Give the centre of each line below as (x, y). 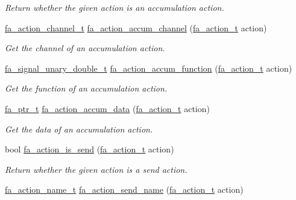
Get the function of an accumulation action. (86, 88)
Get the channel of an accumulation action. (85, 48)
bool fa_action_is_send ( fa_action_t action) (90, 149)
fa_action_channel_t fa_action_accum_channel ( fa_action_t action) (136, 27)
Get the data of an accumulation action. (79, 129)
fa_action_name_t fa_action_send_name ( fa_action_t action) (124, 189)
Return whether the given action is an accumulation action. (115, 7)
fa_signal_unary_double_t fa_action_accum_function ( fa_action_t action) (149, 68)
